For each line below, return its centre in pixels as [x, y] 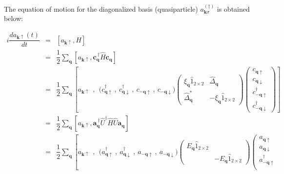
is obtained [233, 9]
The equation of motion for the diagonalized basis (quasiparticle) [101, 9]
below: [13, 18]
